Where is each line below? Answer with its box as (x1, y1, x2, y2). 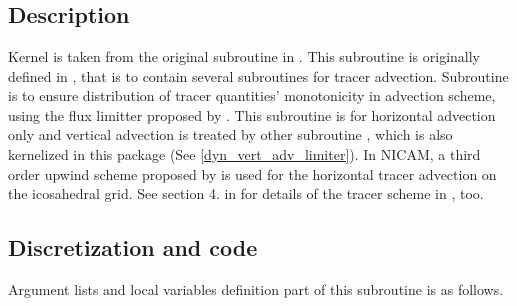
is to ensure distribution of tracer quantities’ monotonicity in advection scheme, (8, 85, 496, 106)
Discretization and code (8, 232, 258, 263)
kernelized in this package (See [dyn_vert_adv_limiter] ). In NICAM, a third (8, 143, 481, 164)
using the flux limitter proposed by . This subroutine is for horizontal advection (8, 104, 496, 125)
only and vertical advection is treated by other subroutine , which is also (8, 124, 453, 145)
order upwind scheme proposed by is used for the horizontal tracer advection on (8, 163, 497, 184)
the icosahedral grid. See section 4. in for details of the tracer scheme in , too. (8, 183, 484, 204)
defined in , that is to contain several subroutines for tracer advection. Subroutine (8, 65, 509, 86)
